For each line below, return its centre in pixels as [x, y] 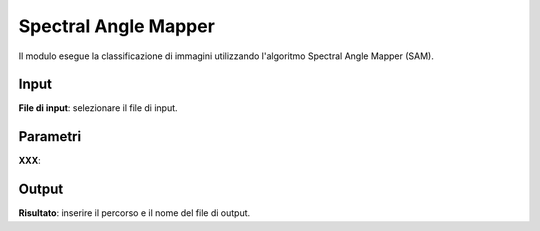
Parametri [50, 136]
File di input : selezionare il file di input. [98, 108]
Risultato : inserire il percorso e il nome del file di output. [134, 213]
